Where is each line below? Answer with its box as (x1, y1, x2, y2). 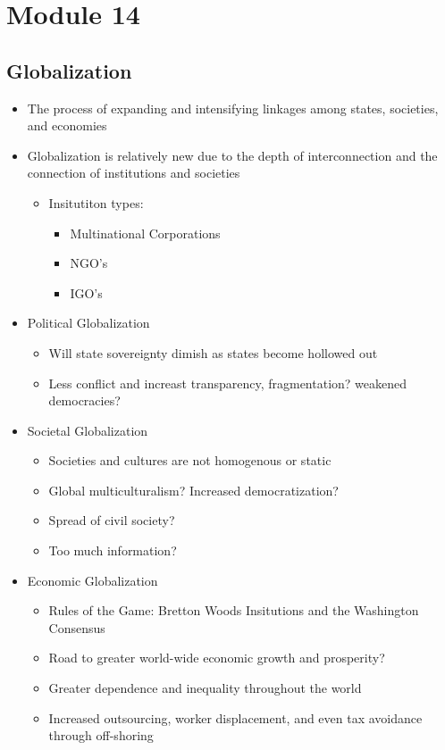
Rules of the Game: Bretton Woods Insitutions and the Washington (48, 601, 419, 620)
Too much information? (48, 541, 177, 560)
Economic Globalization (27, 571, 158, 589)
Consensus (48, 618, 105, 637)
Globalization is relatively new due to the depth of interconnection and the (27, 146, 438, 164)
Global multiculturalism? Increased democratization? (48, 480, 339, 499)
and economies (27, 116, 107, 135)
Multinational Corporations (70, 223, 221, 242)
